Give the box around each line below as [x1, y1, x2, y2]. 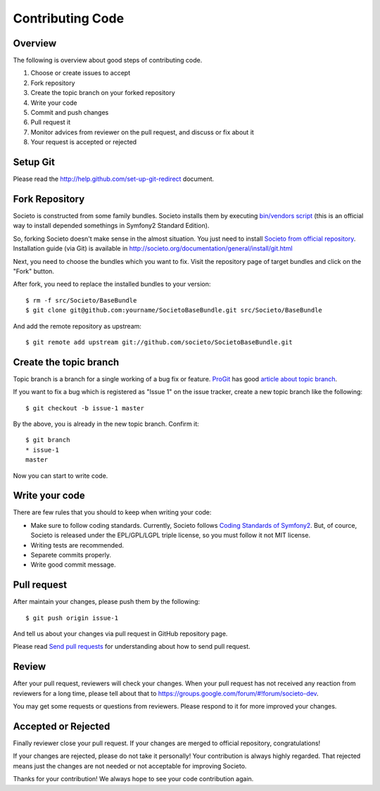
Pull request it [30, 118, 71, 127]
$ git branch [25, 436, 70, 444]
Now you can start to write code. [13, 472, 108, 480]
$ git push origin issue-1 [25, 614, 119, 622]
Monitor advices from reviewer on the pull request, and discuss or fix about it [30, 127, 255, 137]
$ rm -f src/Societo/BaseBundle [25, 296, 137, 304]
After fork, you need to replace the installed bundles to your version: [13, 280, 211, 289]
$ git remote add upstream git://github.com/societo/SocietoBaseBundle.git [25, 338, 293, 346]
